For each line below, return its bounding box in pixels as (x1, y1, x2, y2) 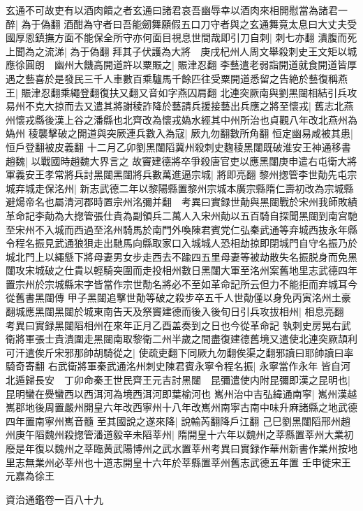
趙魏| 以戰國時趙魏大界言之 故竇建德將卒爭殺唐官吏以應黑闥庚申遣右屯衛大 (6, 153, 348, 168)
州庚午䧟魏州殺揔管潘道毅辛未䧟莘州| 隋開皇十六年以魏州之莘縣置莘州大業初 (6, 427, 354, 442)
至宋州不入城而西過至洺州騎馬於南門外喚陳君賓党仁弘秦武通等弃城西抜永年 (6, 222, 348, 236)
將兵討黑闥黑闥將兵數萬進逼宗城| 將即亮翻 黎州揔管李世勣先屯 (64, 167, 348, 182)
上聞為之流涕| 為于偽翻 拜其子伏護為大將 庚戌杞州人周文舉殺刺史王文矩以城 (6, 43, 357, 58)
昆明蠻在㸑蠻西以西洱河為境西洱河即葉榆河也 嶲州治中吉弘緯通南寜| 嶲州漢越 (6, 386, 357, 401)
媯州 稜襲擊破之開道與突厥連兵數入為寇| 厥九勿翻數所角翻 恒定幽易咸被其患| (6, 126, 353, 141)
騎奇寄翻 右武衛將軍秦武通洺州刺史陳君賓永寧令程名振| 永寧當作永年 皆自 (6, 359, 341, 373)
